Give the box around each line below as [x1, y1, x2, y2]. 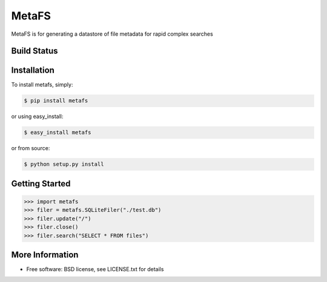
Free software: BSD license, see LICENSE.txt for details [26, 266, 164, 273]
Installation [11, 65, 54, 76]
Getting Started [11, 179, 71, 189]
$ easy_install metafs [24, 129, 91, 136]
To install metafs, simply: [11, 81, 73, 88]
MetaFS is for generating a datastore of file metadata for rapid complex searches [11, 30, 213, 38]
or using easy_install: [11, 113, 64, 120]
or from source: [11, 145, 50, 152]
